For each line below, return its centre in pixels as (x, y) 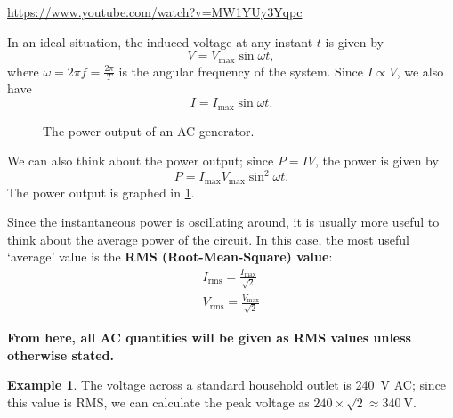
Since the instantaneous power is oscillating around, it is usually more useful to (223, 222)
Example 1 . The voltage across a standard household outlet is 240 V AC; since (227, 385)
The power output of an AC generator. (149, 130)
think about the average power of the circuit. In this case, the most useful (208, 239)
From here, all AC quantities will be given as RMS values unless (209, 337)
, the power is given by (376, 161)
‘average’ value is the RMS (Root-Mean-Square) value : (170, 257)
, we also (420, 71)
